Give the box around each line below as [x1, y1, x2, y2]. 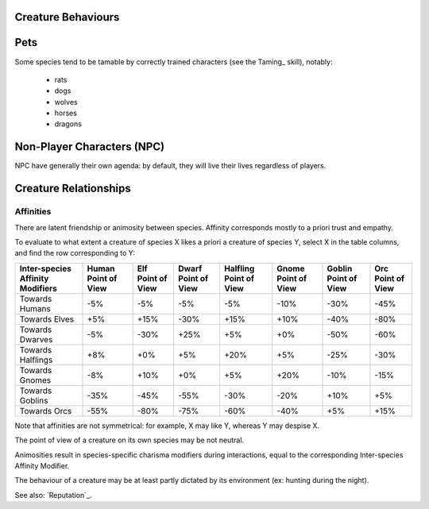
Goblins [19, 395, 48, 406]
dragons [54, 119, 83, 129]
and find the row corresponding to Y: [14, 249, 135, 258]
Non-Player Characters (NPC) [14, 140, 165, 154]
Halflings [19, 354, 53, 365]
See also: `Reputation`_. [14, 490, 92, 499]
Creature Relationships [14, 182, 131, 195]
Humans [19, 303, 51, 314]
